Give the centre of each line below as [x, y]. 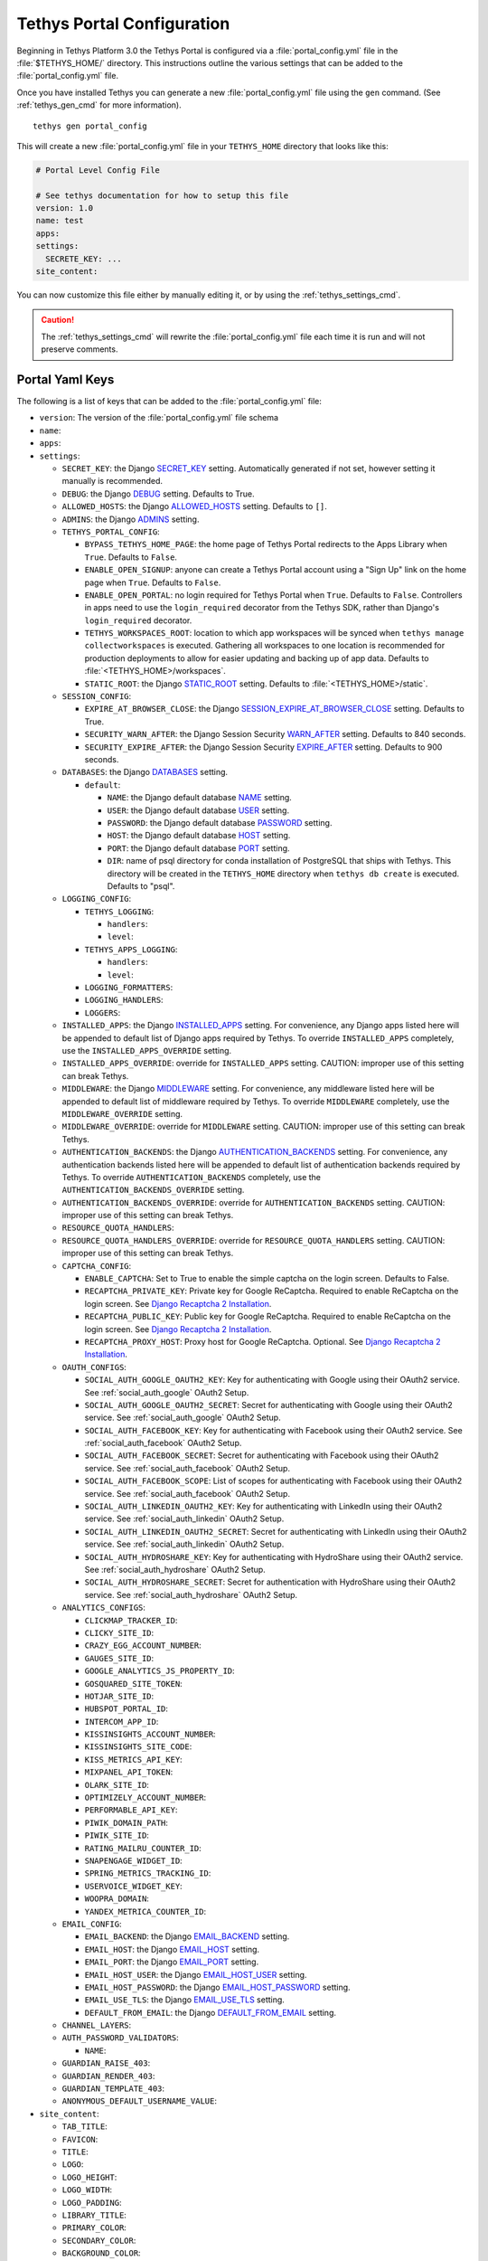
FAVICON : [80, 2139]
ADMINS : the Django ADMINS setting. [131, 519]
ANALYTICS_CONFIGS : [104, 1608]
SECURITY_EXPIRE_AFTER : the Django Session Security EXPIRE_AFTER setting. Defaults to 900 [263, 747]
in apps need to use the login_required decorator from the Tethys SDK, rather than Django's [262, 608]
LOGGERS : [103, 1012]
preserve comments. [80, 349]
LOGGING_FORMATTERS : [129, 988]
